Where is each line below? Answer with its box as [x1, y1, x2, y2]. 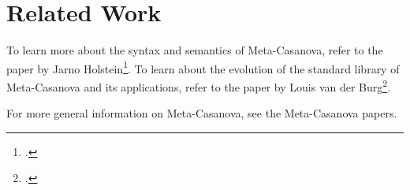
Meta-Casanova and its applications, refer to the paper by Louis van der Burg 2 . [6, 76, 391, 95]
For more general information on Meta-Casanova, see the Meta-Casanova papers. [6, 105, 397, 121]
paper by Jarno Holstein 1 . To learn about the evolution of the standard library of [6, 58, 400, 76]
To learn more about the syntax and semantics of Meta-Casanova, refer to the [6, 42, 383, 58]
